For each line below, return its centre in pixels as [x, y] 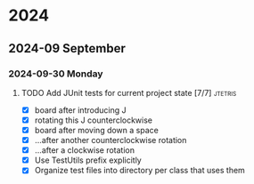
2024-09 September [67, 48]
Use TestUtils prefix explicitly [88, 160]
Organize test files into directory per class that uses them [140, 171]
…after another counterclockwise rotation [111, 140]
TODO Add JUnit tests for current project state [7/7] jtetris [129, 92]
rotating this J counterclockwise [94, 120]
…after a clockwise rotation [85, 150]
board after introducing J [80, 110]
